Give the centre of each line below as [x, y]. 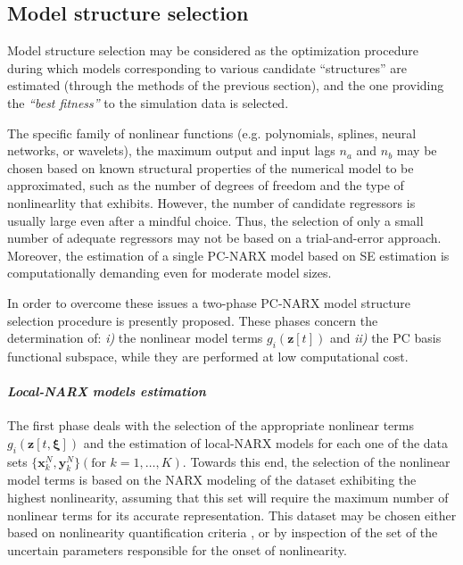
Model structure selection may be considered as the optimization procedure [213, 50]
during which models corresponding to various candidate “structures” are [207, 67]
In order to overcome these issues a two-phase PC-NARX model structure [209, 302]
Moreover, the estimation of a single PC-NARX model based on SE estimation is [228, 255]
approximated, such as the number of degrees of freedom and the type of [206, 185]
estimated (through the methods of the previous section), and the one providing [226, 85]
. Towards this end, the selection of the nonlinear [316, 461]
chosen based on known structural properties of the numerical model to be [211, 167]
